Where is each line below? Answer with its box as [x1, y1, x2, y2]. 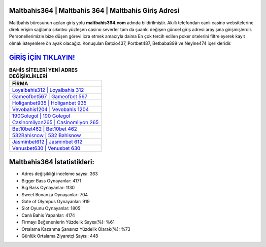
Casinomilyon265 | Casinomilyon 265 [12, 119, 99, 126]
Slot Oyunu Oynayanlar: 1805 [21, 205, 81, 212]
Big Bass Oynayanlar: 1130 [21, 185, 75, 191]
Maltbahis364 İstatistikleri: [9, 158, 95, 166]
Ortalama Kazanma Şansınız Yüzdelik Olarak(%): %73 [21, 226, 131, 232]
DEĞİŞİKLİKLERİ [9, 72, 48, 79]
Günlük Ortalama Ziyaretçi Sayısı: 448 [21, 233, 99, 239]
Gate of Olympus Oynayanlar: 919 [21, 199, 90, 205]
